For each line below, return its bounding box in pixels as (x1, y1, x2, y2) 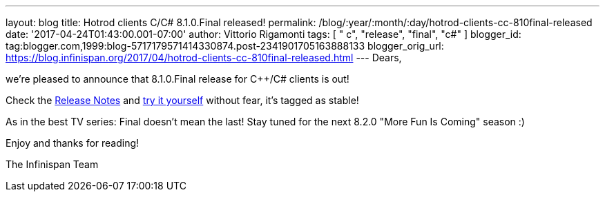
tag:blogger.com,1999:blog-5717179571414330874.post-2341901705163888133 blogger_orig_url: (6, 40, 444, 52)
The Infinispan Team (6, 158, 99, 170)
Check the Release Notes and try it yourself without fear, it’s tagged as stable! (6, 94, 359, 106)
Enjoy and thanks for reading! (6, 137, 140, 149)
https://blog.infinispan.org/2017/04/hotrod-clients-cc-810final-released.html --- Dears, (6, 52, 402, 63)
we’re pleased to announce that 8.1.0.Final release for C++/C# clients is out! (6, 73, 349, 85)
